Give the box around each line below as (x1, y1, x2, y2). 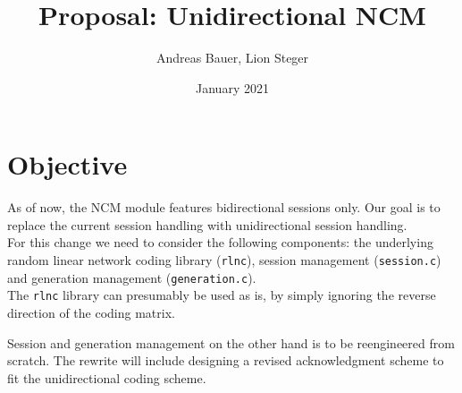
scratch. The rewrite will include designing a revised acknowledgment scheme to (7, 351, 444, 370)
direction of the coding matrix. (7, 303, 175, 321)
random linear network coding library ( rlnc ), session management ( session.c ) (7, 251, 441, 269)
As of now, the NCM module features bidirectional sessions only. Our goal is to (7, 198, 441, 217)
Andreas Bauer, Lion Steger (155, 48, 309, 67)
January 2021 (196, 78, 269, 97)
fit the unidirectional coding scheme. (7, 368, 206, 387)
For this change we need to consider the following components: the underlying (7, 233, 433, 252)
